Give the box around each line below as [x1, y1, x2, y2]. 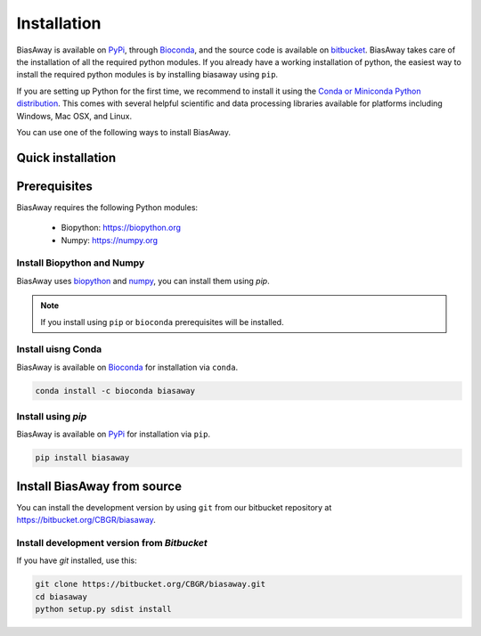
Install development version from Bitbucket [16, 537, 208, 550]
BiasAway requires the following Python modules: [16, 201, 199, 213]
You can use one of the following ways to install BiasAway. [16, 126, 232, 137]
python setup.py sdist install [35, 604, 173, 615]
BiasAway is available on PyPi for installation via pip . [16, 428, 211, 440]
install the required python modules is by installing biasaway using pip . [16, 69, 279, 80]
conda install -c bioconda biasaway [35, 386, 196, 395]
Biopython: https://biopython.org [61, 223, 182, 233]
